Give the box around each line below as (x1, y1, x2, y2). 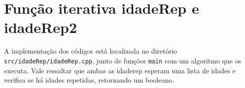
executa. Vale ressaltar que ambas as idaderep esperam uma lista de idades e (4, 65, 236, 75)
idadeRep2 (4, 17, 77, 37)
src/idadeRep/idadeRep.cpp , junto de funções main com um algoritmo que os (4, 55, 242, 65)
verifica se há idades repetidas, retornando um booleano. (4, 75, 175, 85)
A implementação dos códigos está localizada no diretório (4, 46, 177, 56)
